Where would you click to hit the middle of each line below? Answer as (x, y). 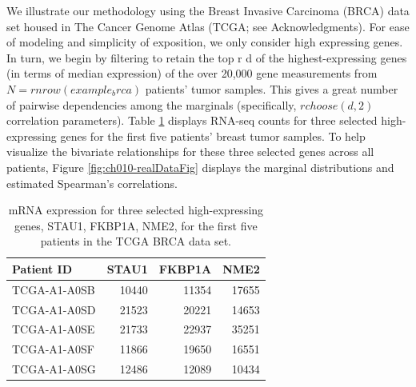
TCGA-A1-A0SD (54, 309)
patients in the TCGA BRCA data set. (136, 241)
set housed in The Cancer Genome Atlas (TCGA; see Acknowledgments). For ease (208, 26)
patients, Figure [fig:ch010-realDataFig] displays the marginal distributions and (200, 167)
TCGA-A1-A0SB (54, 289)
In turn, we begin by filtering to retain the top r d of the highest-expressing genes (207, 57)
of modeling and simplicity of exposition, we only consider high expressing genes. (205, 42)
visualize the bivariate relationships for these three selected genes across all (190, 152)
